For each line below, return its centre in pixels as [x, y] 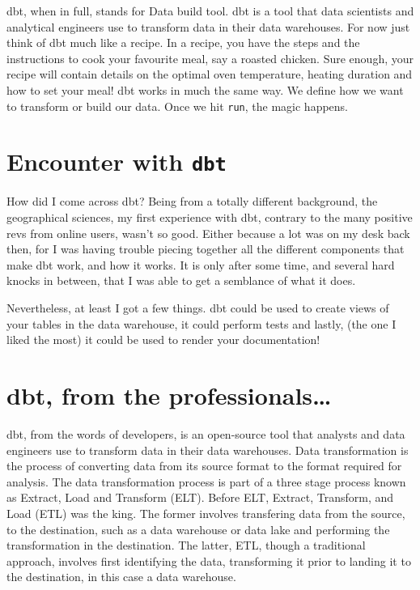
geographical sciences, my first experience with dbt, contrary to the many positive [210, 217]
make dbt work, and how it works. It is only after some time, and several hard [201, 264]
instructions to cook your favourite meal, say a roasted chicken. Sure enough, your [210, 58]
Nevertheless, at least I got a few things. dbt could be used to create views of [198, 308]
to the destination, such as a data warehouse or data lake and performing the [198, 529]
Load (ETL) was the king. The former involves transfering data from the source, [206, 513]
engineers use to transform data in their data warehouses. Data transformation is [208, 450]
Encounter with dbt [117, 161]
